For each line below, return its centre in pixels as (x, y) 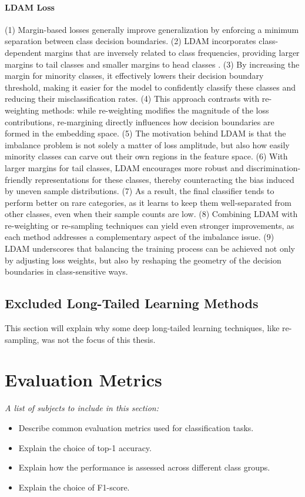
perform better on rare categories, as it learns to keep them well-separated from (148, 202)
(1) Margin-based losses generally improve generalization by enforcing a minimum (152, 29)
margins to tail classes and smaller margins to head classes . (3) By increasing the (152, 64)
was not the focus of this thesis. (99, 339)
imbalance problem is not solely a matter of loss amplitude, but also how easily (147, 144)
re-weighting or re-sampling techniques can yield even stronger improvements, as (150, 225)
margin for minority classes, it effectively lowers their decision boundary (134, 76)
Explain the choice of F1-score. (74, 487)
